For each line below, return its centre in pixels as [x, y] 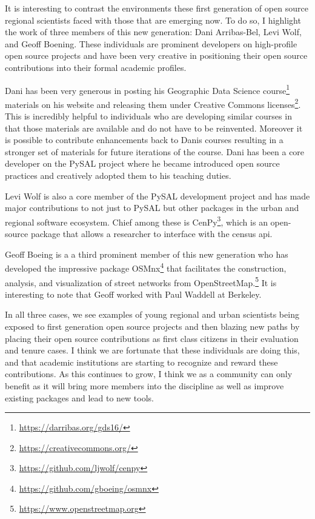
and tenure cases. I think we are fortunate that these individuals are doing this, [152, 350]
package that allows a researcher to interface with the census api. [151, 234]
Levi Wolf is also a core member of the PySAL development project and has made [157, 196]
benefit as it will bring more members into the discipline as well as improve [144, 385]
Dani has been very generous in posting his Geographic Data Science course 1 [148, 89]
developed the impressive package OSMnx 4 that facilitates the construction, [146, 267]
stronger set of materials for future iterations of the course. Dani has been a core [155, 151]
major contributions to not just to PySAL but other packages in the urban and [152, 208]
